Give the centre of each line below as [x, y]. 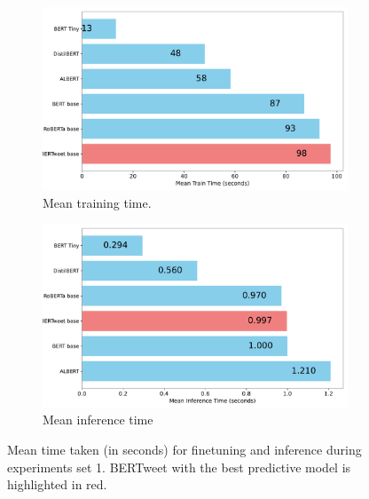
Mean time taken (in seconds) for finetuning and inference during [184, 449]
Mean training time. [97, 202]
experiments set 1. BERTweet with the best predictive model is [179, 467]
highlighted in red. [57, 484]
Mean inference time [98, 420]
